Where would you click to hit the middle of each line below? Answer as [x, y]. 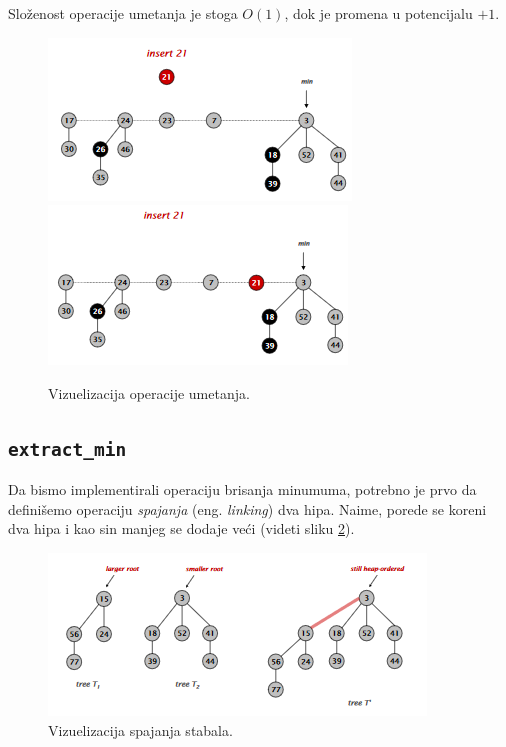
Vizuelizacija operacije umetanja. [149, 392]
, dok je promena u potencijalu [378, 13]
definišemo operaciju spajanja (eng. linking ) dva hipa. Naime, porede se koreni [247, 508]
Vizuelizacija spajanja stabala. [140, 729]
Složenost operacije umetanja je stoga [123, 13]
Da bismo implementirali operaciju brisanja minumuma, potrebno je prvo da [242, 489]
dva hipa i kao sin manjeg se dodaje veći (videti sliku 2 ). [181, 528]
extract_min [67, 449]
